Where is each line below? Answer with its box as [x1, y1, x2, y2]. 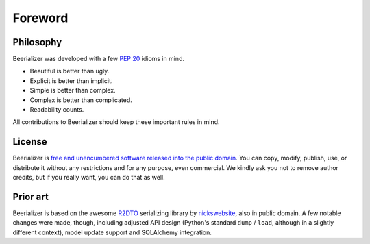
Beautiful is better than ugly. [29, 67, 110, 75]
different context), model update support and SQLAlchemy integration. [12, 228, 212, 236]
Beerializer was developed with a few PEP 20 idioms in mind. [12, 55, 185, 63]
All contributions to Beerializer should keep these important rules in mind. [12, 118, 220, 126]
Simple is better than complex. [29, 86, 116, 95]
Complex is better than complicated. [29, 96, 133, 104]
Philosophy [12, 36, 62, 48]
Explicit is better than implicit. [29, 76, 113, 85]
